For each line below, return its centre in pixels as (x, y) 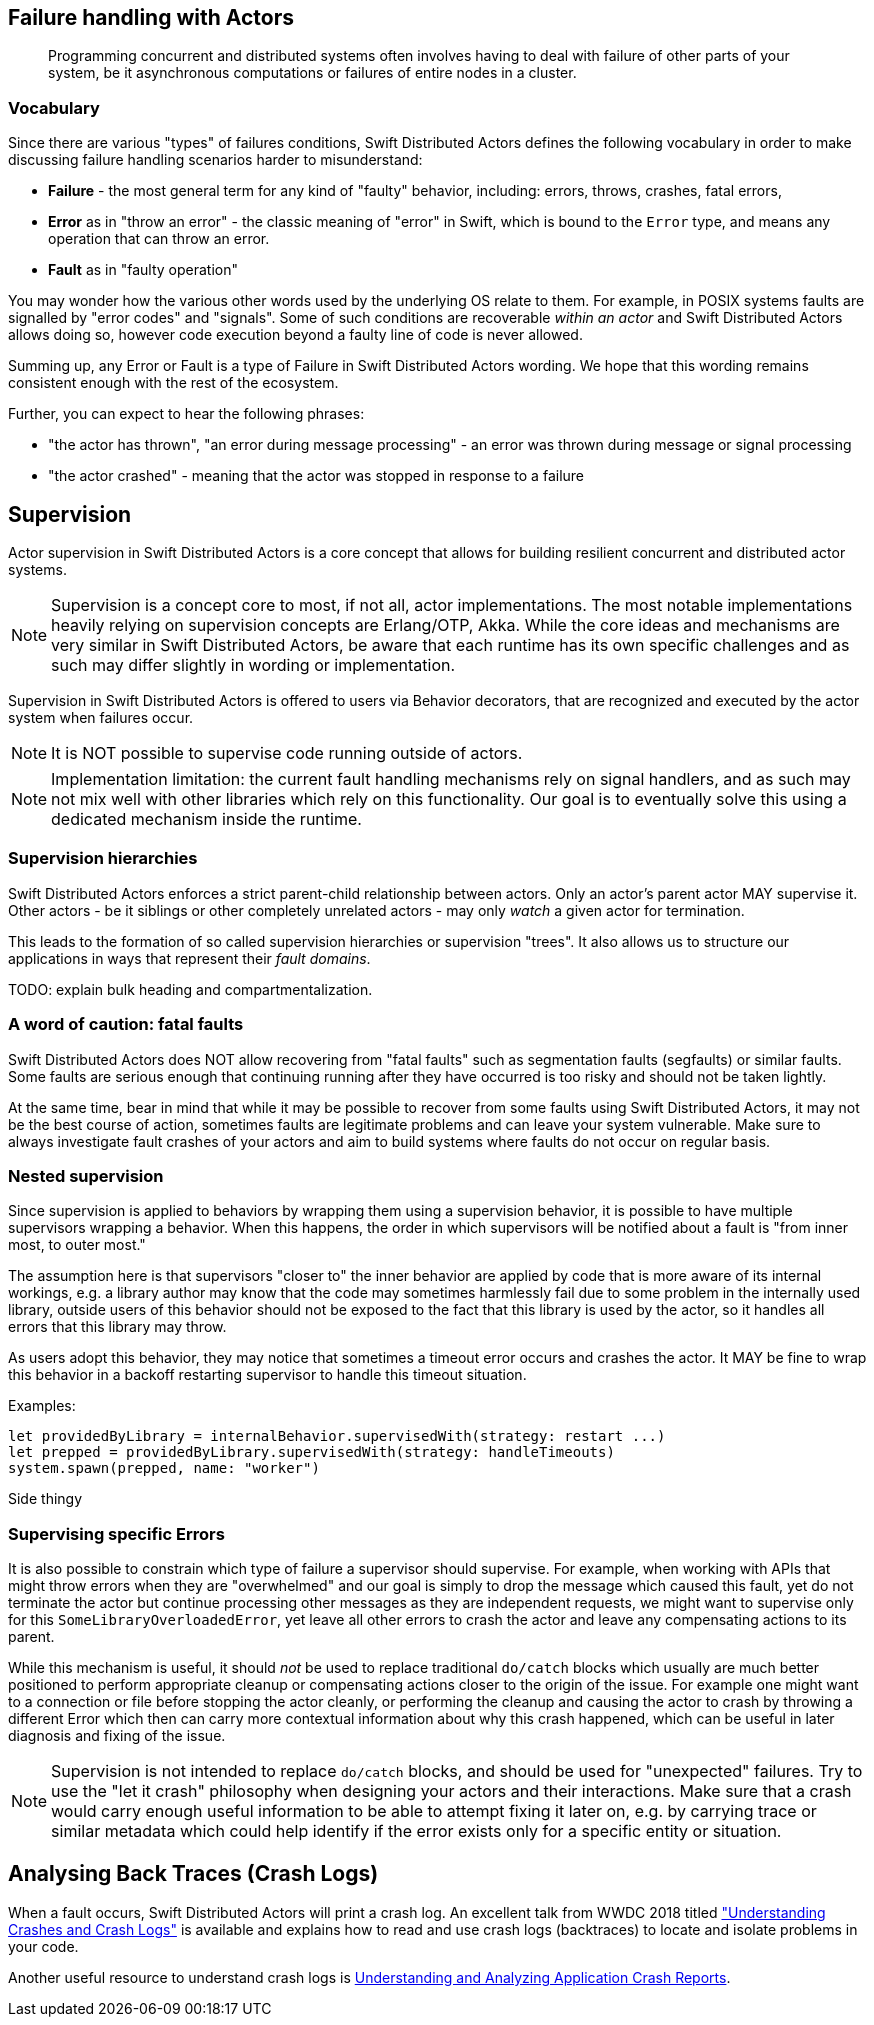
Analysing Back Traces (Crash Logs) (193, 1874)
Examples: (42, 1406)
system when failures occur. (101, 718)
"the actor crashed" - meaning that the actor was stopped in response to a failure (316, 476)
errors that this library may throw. (117, 1327)
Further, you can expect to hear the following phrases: (186, 414)
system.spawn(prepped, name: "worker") (164, 1468)
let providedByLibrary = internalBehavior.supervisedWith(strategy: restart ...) (337, 1436)
